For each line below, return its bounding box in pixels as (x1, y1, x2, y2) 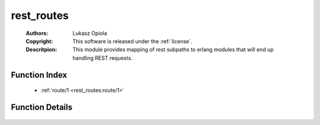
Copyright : (25, 37, 53, 44)
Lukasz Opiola (72, 30, 108, 37)
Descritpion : (25, 46, 57, 53)
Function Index (11, 70, 68, 80)
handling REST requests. (72, 54, 133, 62)
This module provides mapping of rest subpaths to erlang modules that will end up (72, 46, 274, 53)
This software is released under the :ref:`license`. (72, 37, 193, 44)
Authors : (25, 30, 49, 37)
